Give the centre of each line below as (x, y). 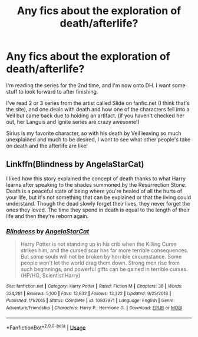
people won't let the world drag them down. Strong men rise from (100, 263)
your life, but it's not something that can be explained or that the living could (99, 197)
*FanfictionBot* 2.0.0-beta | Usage (46, 327)
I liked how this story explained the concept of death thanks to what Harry (96, 179)
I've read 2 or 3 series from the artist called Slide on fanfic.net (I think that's (98, 103)
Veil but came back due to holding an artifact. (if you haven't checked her (95, 115)
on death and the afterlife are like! (47, 146)
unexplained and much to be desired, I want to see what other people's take (98, 139)
